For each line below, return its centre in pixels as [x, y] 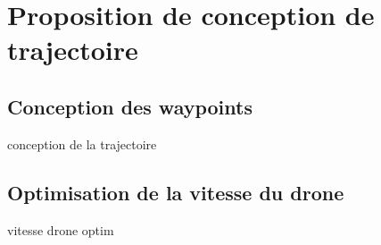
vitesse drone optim [61, 229]
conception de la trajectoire [82, 144]
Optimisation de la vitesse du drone [176, 192]
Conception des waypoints [130, 106]
